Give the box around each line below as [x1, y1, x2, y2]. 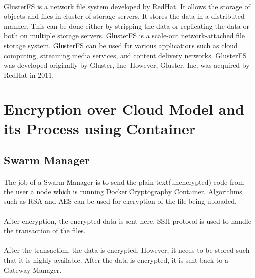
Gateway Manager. [4, 264, 62, 275]
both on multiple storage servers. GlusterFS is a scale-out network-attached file [4, 30, 245, 41]
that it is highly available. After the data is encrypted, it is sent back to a [4, 255, 228, 265]
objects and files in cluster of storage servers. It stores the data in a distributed [4, 11, 245, 21]
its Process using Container [4, 118, 196, 138]
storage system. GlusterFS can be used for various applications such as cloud [4, 40, 238, 50]
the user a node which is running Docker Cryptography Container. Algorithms [4, 186, 242, 196]
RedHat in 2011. [4, 69, 54, 80]
